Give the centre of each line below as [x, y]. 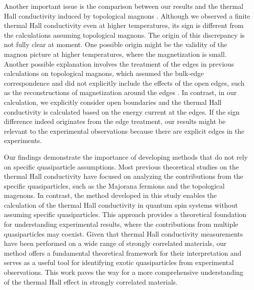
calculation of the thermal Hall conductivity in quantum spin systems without [121, 205]
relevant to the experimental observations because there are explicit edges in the [124, 131]
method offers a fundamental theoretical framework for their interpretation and [123, 253]
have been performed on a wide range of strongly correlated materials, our [115, 243]
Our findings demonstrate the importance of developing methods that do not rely [126, 157]
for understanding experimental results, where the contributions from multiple [121, 224]
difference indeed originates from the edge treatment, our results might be [115, 121]
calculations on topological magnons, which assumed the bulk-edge [104, 73]
